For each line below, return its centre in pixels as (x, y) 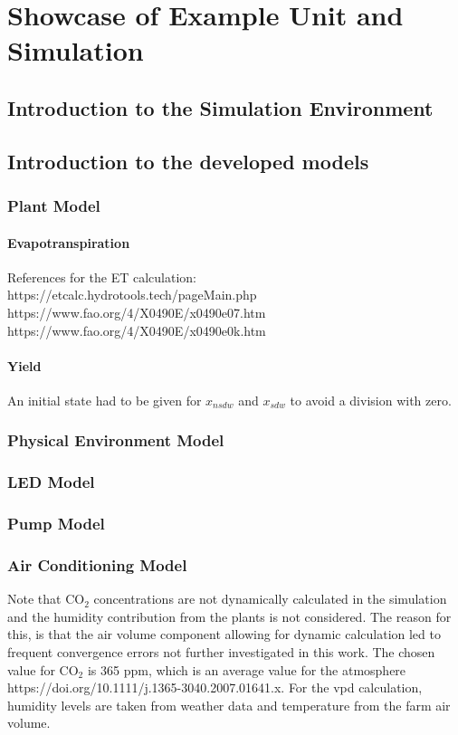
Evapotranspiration (69, 242)
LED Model (51, 482)
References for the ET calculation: (102, 277)
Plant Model (54, 206)
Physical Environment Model (116, 440)
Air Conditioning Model (97, 564)
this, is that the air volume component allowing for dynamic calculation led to (224, 634)
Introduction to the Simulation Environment (220, 107)
